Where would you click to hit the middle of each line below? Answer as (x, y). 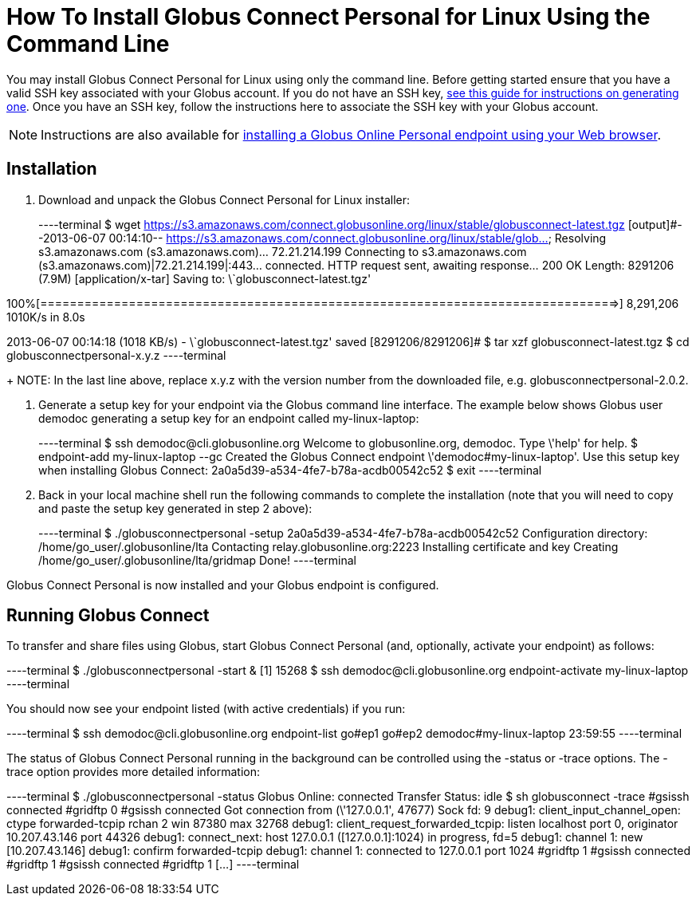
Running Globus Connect (108, 616)
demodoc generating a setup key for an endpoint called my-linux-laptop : (229, 418)
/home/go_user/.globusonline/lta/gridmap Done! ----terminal (197, 560)
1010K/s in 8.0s (46, 317)
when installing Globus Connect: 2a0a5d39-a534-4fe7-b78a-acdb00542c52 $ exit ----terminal (290, 470)
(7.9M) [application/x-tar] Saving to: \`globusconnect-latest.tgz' (205, 278)
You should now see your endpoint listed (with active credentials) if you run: (206, 709)
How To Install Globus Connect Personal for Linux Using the (328, 17)
